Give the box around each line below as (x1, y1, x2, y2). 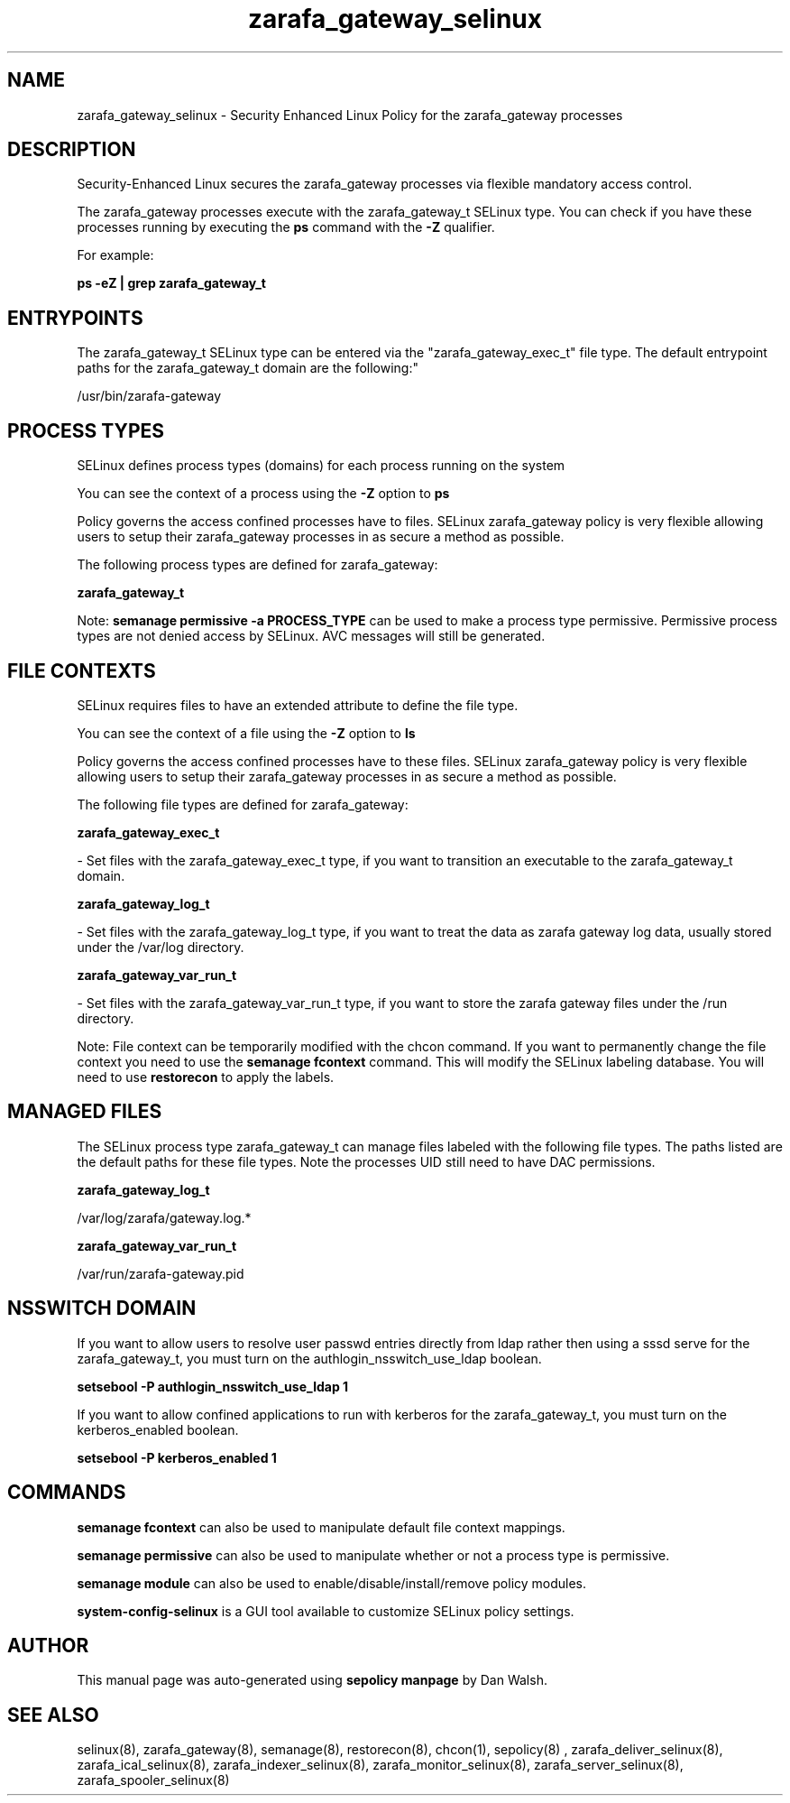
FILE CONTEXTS (7, 659, 156, 682)
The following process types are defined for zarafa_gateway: (77, 557, 438, 573)
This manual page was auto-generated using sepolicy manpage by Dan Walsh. (77, 1672, 547, 1688)
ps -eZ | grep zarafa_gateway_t (77, 275, 266, 291)
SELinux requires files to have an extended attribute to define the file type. (77, 697, 519, 713)
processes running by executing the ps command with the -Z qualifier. (77, 219, 495, 236)
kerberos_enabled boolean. (77, 1421, 239, 1438)
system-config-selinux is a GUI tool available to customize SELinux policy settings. (77, 1603, 574, 1619)
